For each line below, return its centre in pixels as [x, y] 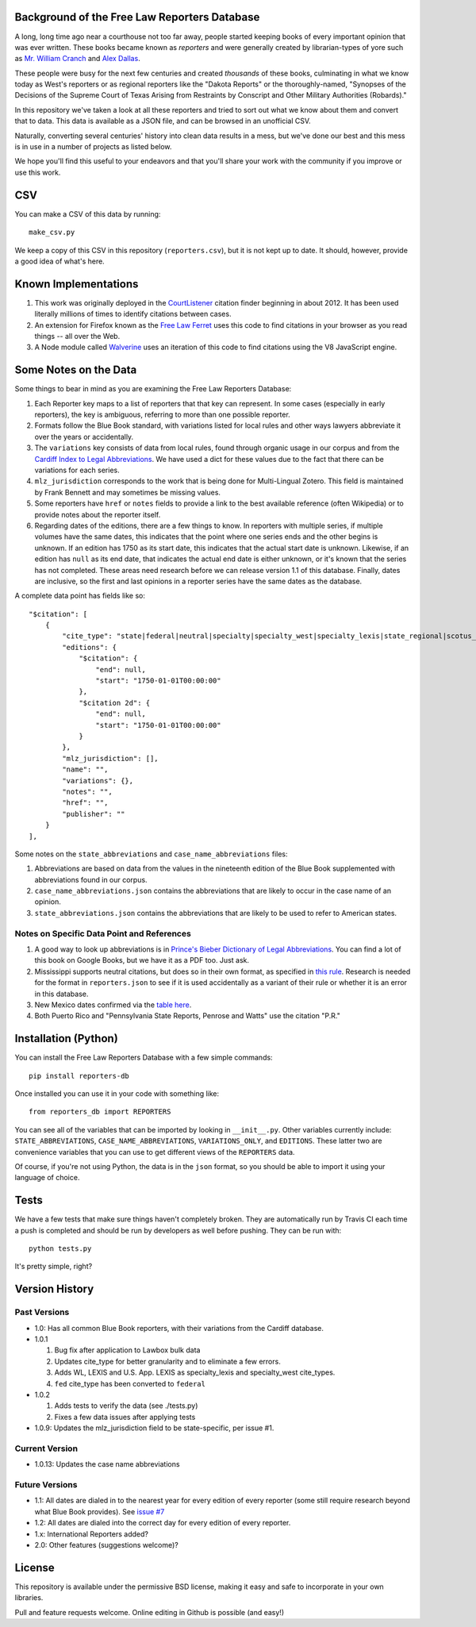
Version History [54, 1289]
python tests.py [60, 1249]
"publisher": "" [94, 814]
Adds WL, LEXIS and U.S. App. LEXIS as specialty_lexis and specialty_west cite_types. [195, 1372]
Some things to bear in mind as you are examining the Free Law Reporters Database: [153, 389]
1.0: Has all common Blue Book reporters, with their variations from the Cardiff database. [179, 1328]
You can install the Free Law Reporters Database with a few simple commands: [144, 1058]
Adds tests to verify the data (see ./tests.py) [126, 1406]
